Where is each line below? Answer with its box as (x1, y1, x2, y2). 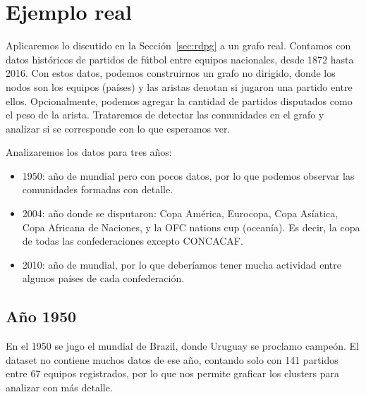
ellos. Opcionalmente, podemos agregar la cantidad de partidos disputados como (6, 93, 353, 108)
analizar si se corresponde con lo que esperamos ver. (6, 121, 231, 135)
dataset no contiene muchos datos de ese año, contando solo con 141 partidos (6, 352, 338, 367)
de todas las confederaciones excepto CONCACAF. (22, 233, 243, 248)
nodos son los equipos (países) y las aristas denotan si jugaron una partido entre (6, 79, 353, 94)
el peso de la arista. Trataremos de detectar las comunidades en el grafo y (6, 107, 324, 122)
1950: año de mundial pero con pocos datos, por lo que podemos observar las (22, 168, 355, 183)
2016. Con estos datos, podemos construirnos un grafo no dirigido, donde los (6, 66, 336, 80)
